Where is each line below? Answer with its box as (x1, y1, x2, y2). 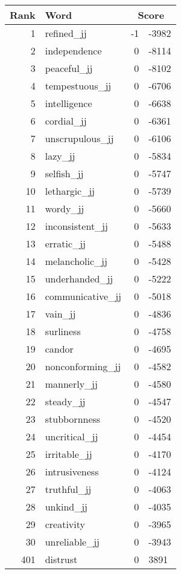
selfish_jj (45, 166, 84, 180)
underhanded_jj (45, 272, 113, 285)
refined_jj (45, 26, 87, 40)
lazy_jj (45, 149, 75, 163)
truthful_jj (45, 482, 92, 496)
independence (45, 44, 102, 57)
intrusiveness (45, 465, 99, 478)
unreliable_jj (45, 535, 100, 549)
